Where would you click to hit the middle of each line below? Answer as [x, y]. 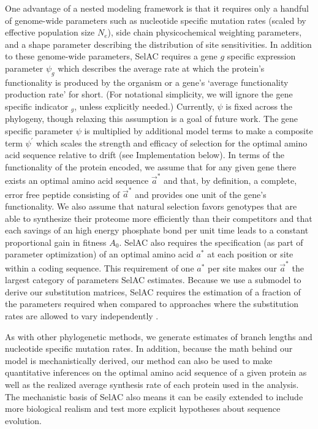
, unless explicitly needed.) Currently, [144, 106]
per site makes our [242, 268]
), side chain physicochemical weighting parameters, [205, 32]
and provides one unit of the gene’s [201, 194]
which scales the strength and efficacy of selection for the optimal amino [172, 142]
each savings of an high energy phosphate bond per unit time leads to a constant [157, 230]
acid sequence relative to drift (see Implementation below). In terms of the [145, 155]
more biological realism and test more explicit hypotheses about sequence [143, 408]
